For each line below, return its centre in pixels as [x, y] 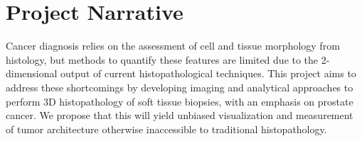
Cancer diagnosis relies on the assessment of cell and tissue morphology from [173, 46]
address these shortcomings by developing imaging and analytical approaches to [180, 87]
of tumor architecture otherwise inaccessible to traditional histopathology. [166, 129]
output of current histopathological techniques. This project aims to [208, 73]
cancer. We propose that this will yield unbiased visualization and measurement [180, 115]
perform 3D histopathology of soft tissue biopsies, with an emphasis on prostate [180, 101]
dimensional [32, 73]
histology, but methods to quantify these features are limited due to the [162, 59]
